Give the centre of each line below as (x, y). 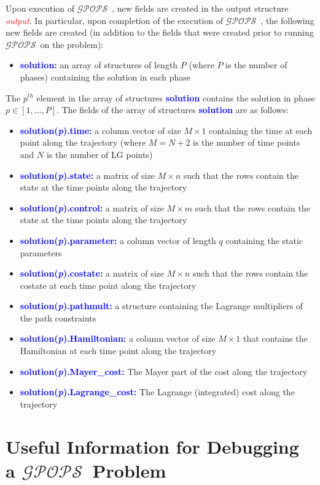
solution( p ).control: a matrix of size (92, 207)
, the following (287, 20)
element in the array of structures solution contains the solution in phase (176, 97)
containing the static (264, 240)
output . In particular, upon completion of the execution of (115, 20)
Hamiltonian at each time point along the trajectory (118, 351)
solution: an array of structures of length (99, 65)
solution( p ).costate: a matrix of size (92, 273)
